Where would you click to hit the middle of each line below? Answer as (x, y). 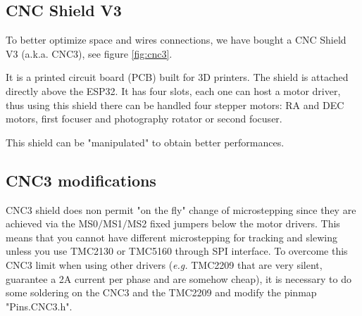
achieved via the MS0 (52, 223)
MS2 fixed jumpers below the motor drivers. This (233, 223)
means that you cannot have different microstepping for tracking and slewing (171, 237)
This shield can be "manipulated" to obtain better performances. (145, 142)
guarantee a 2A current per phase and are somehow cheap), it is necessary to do (179, 278)
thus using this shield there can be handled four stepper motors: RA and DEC (175, 105)
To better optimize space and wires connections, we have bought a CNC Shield (176, 40)
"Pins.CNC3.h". (39, 306)
